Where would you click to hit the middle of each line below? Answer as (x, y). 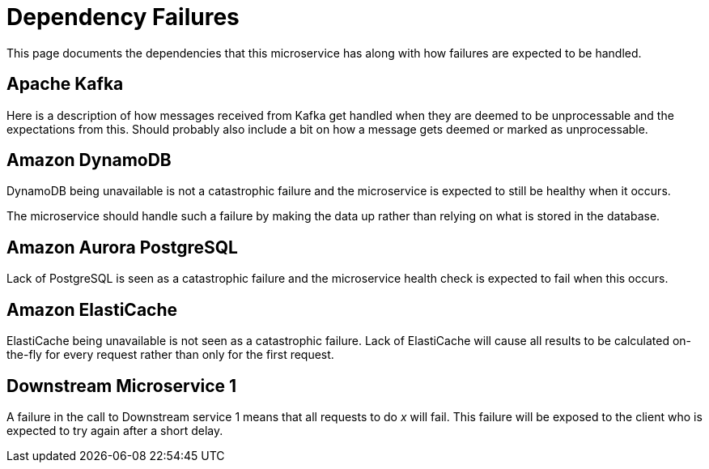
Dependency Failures (123, 17)
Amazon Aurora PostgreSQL (122, 247)
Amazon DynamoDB (89, 160)
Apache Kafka (65, 84)
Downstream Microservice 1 (122, 386)
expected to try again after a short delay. (115, 430)
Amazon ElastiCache (92, 309)
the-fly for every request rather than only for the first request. (170, 355)
